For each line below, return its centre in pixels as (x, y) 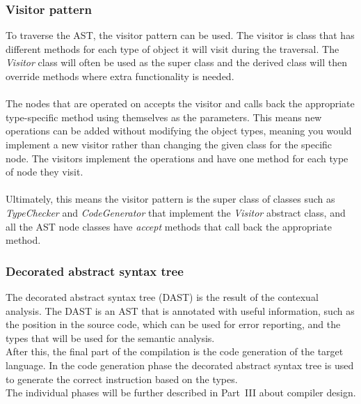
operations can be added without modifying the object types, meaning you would (179, 131)
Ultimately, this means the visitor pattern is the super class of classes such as (170, 199)
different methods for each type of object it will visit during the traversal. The (173, 48)
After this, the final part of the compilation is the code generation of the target (175, 351)
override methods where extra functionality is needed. (120, 76)
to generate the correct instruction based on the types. (122, 379)
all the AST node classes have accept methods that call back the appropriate (169, 226)
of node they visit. (45, 172)
